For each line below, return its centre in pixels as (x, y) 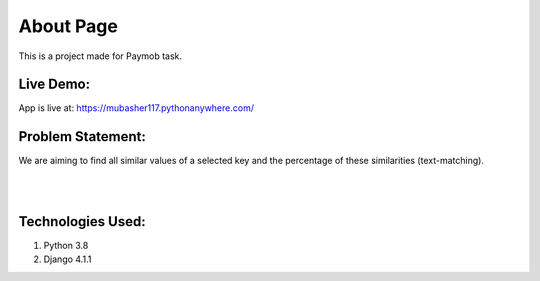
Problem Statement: (82, 136)
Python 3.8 (66, 246)
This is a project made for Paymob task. (100, 56)
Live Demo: (54, 84)
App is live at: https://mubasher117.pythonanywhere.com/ (136, 108)
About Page (68, 26)
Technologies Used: (82, 221)
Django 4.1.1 (67, 259)
